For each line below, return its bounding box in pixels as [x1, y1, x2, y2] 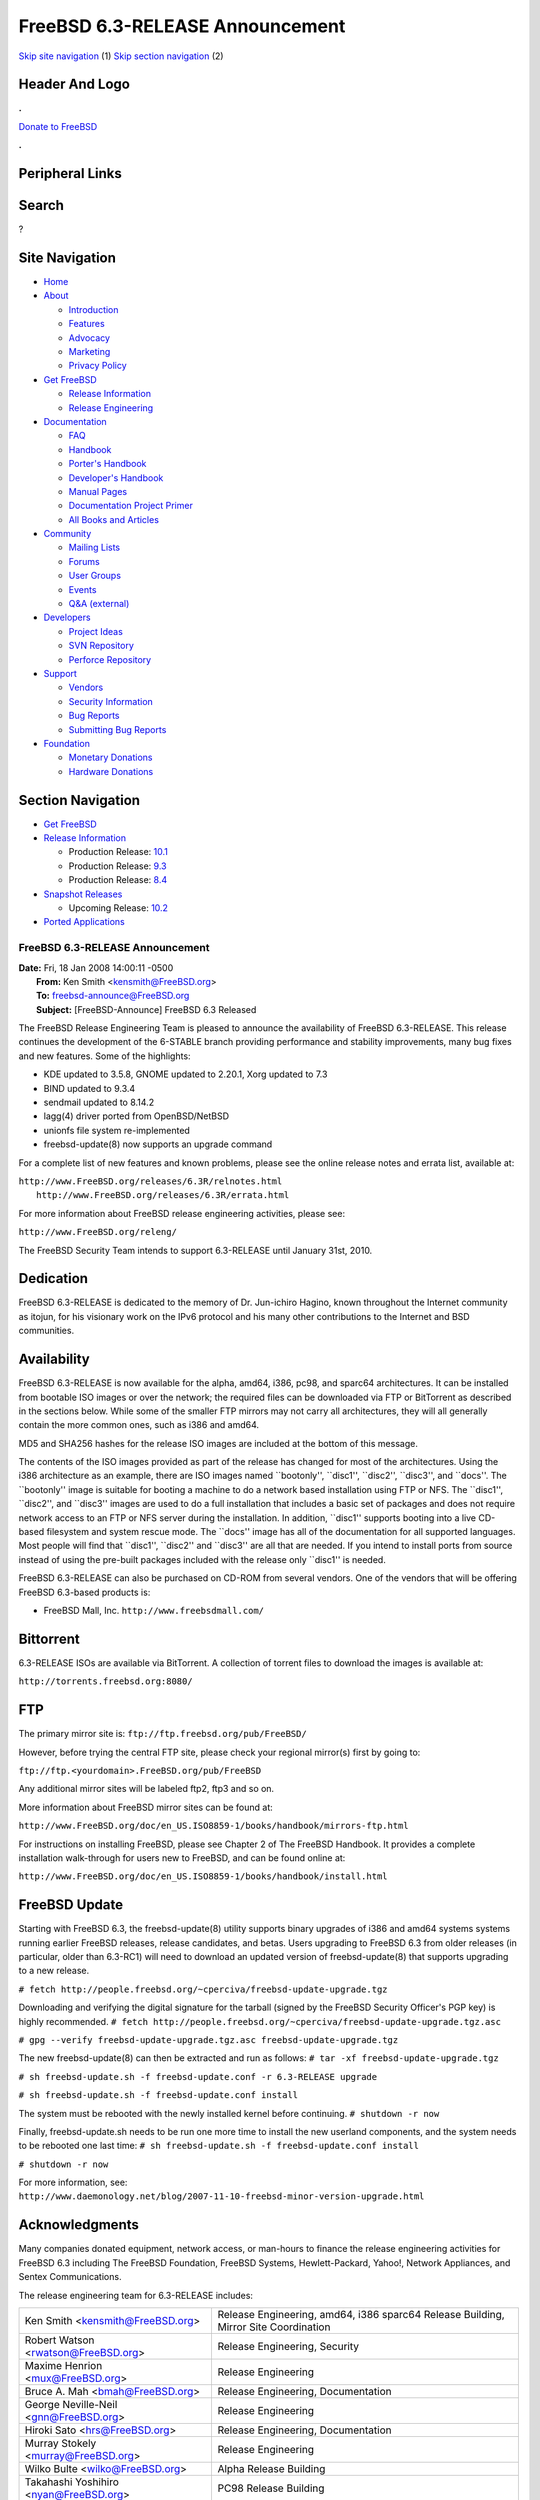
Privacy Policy [68, 360, 127, 372]
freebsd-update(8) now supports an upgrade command [43, 1138, 273, 1150]
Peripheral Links [18, 165, 122, 182]
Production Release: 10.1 [68, 846, 169, 858]
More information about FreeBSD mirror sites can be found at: [18, 1801, 274, 1813]
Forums [68, 555, 100, 567]
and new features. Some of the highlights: [18, 1050, 191, 1062]
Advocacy [68, 331, 110, 344]
